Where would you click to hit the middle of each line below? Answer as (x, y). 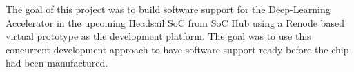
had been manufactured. (57, 63)
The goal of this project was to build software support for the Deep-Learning (168, 9)
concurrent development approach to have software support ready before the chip (177, 49)
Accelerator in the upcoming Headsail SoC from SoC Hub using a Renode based (175, 22)
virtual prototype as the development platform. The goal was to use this (158, 36)
